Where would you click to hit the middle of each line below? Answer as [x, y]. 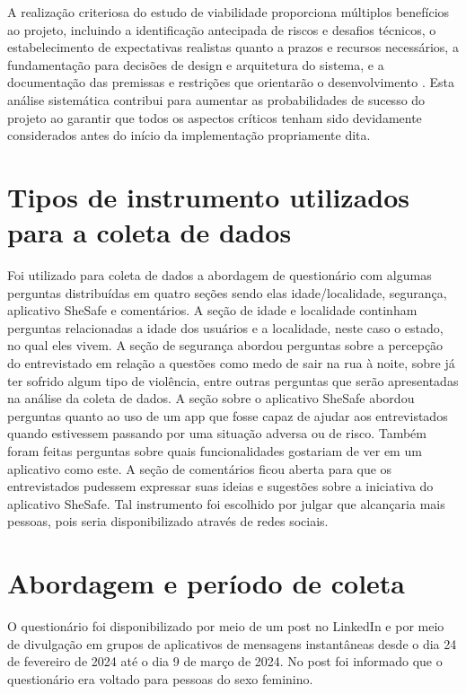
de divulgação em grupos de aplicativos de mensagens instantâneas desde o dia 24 [232, 643]
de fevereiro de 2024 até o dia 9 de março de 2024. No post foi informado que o [225, 661]
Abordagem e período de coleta [207, 583]
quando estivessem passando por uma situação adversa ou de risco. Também [217, 433]
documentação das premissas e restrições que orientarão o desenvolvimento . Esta [231, 82]
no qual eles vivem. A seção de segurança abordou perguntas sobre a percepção [225, 345]
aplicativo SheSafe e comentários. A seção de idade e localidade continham [212, 310]
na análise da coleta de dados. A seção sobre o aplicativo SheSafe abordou [211, 398]
